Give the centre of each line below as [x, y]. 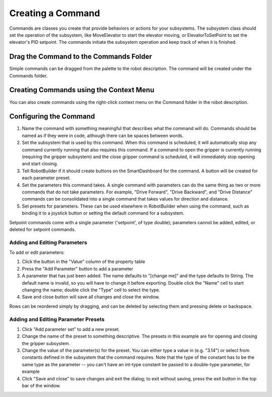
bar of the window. [41, 386]
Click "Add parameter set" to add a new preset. [71, 329]
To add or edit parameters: [37, 252]
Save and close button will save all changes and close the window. [91, 297]
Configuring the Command [52, 117]
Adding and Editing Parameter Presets [57, 319]
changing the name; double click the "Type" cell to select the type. [91, 290]
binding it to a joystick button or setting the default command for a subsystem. [103, 213]
